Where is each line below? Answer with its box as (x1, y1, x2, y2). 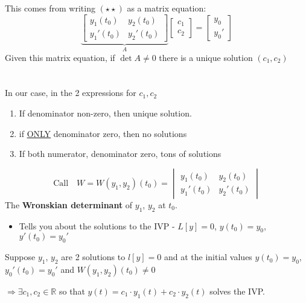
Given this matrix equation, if (5, 51, 115, 63)
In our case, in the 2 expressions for (5, 86, 136, 99)
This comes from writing (5, 2, 95, 14)
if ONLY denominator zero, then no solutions (19, 127, 187, 139)
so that (59, 285, 85, 298)
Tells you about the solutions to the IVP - (19, 219, 175, 232)
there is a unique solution (159, 51, 253, 63)
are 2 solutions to (61, 250, 126, 263)
